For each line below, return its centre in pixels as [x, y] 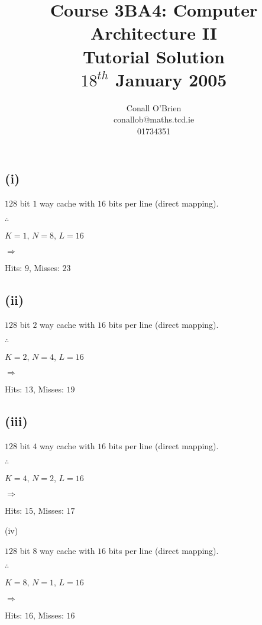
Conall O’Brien [154, 107]
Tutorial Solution [154, 56]
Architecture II [154, 33]
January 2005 [171, 79]
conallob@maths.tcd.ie [154, 119]
